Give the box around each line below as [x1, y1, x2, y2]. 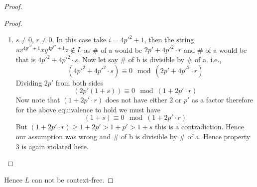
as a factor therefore [192, 94, 254, 105]
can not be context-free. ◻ [31, 174, 114, 185]
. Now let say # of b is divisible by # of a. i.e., [78, 54, 222, 65]
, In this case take [52, 34, 107, 45]
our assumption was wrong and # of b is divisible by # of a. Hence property [15, 131, 251, 141]
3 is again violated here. [15, 141, 89, 151]
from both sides [55, 77, 103, 88]
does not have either [105, 94, 167, 105]
